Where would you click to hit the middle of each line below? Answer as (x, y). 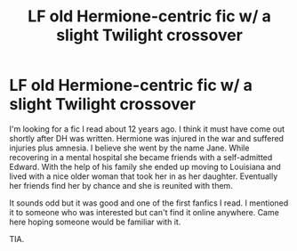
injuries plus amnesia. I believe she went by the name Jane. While (129, 148)
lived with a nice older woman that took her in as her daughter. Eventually (144, 176)
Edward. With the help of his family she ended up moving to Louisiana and (145, 166)
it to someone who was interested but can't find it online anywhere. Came (144, 212)
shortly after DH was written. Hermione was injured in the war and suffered (147, 138)
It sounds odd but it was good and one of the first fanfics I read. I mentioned (149, 203)
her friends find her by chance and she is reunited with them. (121, 185)
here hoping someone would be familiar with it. (95, 222)
